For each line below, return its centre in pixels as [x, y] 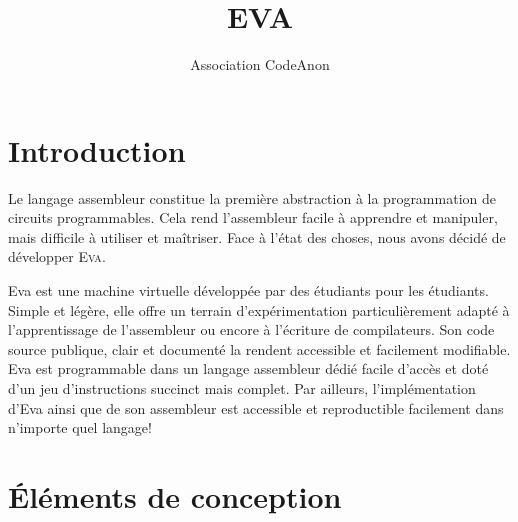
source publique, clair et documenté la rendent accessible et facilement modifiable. [259, 348]
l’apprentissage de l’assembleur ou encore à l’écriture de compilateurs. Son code [251, 329]
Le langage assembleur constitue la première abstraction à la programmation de [252, 197]
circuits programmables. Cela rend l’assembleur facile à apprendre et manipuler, [253, 217]
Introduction [97, 149]
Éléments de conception [175, 495]
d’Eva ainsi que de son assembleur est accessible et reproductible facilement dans [256, 407]
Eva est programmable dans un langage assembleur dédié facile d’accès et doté [248, 368]
